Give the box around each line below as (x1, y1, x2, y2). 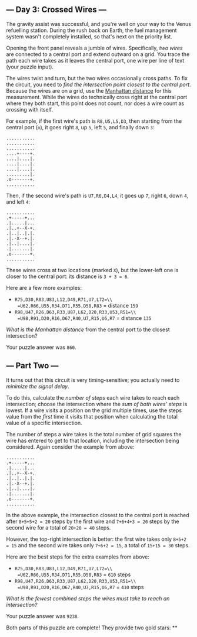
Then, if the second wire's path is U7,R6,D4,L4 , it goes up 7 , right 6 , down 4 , (6, 192, 189, 199)
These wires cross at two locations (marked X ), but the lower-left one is (6, 266, 179, 273)
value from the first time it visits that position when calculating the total (6, 413, 178, 420)
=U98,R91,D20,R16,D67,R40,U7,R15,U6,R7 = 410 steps (17, 583, 144, 590)
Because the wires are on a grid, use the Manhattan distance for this (6, 87, 172, 94)
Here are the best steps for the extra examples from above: (6, 553, 150, 560)
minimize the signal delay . (6, 383, 69, 390)
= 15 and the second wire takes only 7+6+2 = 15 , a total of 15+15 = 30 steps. (6, 541, 190, 548)
